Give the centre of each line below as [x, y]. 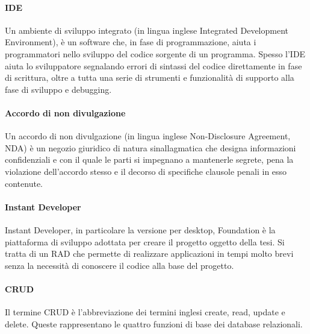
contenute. [24, 183]
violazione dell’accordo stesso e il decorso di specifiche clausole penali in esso [146, 171]
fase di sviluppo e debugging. [58, 89]
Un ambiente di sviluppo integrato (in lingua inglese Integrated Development [147, 30]
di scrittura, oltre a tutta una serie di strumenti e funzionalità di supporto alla [150, 77]
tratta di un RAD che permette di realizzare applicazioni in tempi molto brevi [149, 254]
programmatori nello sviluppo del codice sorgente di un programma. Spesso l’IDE [155, 53]
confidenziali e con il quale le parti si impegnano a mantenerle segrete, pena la [149, 159]
